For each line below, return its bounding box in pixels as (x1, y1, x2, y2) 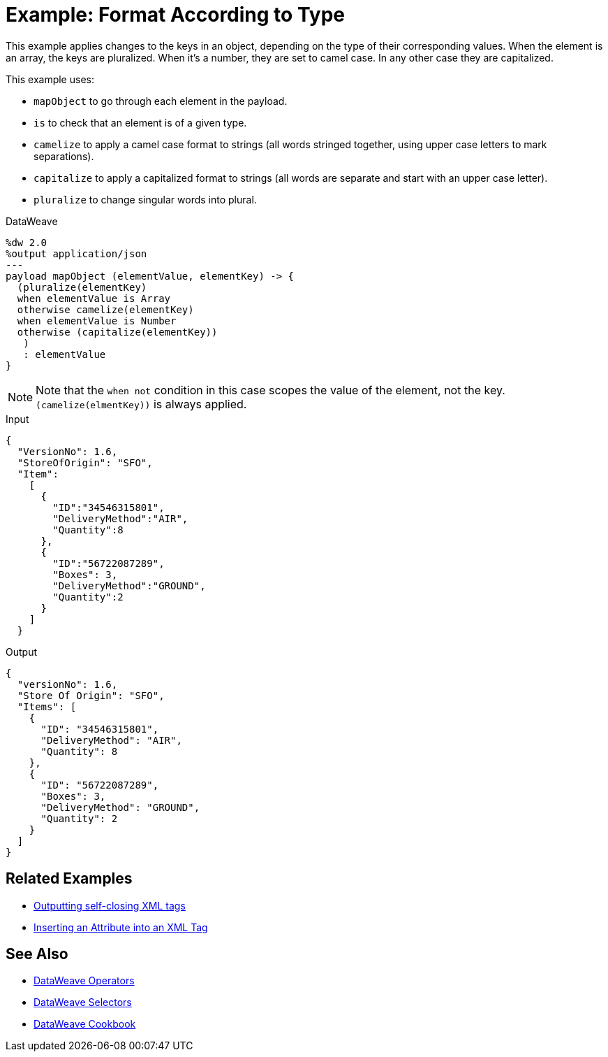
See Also (6, 945, 68, 963)
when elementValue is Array (17, 292, 171, 304)
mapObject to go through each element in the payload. (34, 94, 288, 107)
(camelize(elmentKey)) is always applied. (36, 396, 247, 411)
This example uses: (6, 73, 94, 85)
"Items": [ (17, 700, 77, 712)
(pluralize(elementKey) (17, 281, 147, 293)
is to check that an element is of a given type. (34, 116, 247, 129)
